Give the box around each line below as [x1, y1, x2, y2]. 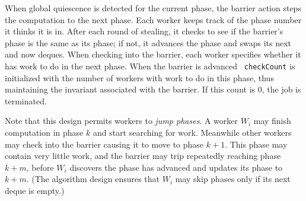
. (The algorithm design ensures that [26, 173, 160, 185]
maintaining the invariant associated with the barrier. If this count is [5, 83, 256, 95]
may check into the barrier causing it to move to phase [5, 138, 204, 150]
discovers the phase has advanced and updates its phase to [69, 161, 283, 173]
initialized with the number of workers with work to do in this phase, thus [5, 71, 274, 84]
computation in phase [5, 126, 84, 138]
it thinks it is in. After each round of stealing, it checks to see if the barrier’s [5, 25, 283, 37]
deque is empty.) [5, 184, 65, 196]
